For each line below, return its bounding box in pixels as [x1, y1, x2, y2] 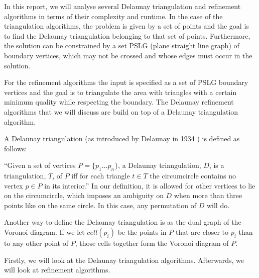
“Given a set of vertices [4, 160, 76, 170]
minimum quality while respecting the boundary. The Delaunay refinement [4, 97, 234, 107]
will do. [206, 200, 230, 210]
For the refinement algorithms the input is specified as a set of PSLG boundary [4, 77, 248, 87]
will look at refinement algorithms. [4, 264, 110, 275]
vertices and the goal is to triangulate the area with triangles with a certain [4, 86, 237, 97]
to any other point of [4, 238, 69, 248]
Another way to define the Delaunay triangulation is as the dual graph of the [4, 217, 241, 227]
